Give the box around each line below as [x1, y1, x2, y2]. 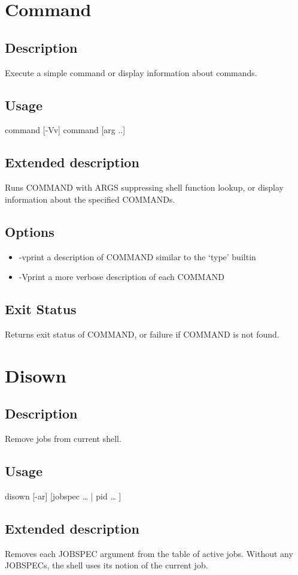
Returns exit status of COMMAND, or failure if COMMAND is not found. [5, 327, 279, 340]
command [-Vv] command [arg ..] [5, 124, 126, 136]
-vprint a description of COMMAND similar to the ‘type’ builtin [19, 250, 256, 263]
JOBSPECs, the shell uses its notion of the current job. [5, 559, 208, 571]
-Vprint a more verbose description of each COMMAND [19, 270, 224, 283]
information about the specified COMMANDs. [5, 192, 175, 205]
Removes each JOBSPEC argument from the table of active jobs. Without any [5, 547, 293, 559]
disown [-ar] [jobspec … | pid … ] [5, 489, 121, 502]
